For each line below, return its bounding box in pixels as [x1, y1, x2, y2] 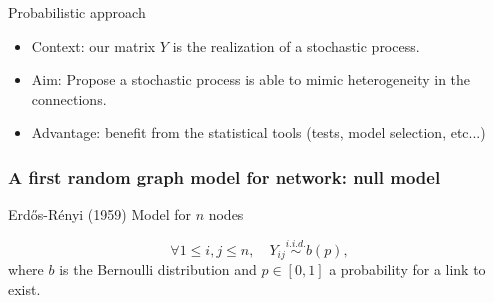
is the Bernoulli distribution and [59, 259, 257, 280]
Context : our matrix [31, 35, 156, 56]
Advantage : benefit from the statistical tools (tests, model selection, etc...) [31, 122, 486, 143]
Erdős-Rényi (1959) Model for [8, 204, 191, 225]
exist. [8, 279, 41, 300]
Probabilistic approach [8, 2, 146, 22]
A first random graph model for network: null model [8, 164, 441, 189]
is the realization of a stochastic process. [172, 35, 420, 56]
